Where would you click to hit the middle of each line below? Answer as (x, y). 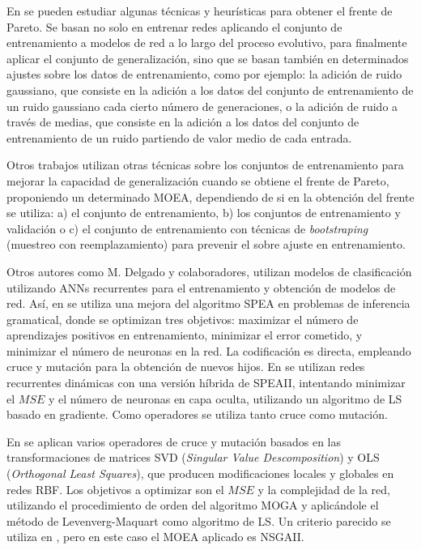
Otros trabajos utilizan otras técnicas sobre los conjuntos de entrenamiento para (205, 165)
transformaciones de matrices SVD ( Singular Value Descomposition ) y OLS (193, 457)
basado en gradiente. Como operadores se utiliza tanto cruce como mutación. (197, 414)
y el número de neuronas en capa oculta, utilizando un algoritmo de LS (225, 398)
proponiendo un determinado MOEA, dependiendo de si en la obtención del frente (210, 196)
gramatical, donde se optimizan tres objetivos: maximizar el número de (183, 319)
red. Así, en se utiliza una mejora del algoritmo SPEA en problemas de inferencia (208, 303)
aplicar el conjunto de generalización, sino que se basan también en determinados (208, 58)
